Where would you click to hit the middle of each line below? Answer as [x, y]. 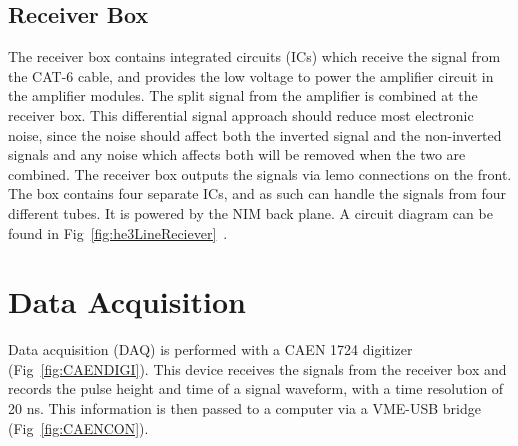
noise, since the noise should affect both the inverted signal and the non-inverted [255, 134]
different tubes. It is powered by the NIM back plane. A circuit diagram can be [250, 212]
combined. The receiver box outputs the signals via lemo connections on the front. [260, 173]
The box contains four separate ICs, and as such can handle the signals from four [257, 193]
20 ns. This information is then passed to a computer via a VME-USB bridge [245, 408]
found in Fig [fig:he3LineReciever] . [118, 232]
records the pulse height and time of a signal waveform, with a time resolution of [256, 388]
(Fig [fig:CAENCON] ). [78, 427]
